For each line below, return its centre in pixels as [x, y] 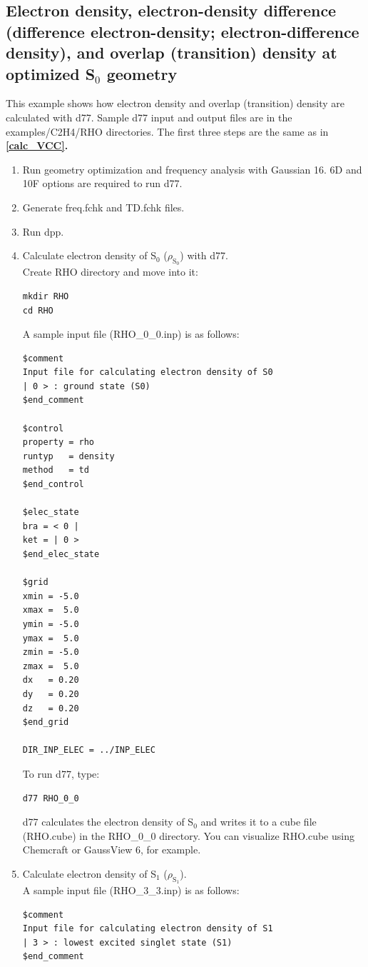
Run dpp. [43, 231]
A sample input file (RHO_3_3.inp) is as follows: [131, 890]
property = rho [58, 442]
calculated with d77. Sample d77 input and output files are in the [149, 117]
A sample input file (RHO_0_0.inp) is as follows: [131, 334]
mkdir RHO [46, 296]
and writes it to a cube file [259, 822]
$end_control [53, 485]
